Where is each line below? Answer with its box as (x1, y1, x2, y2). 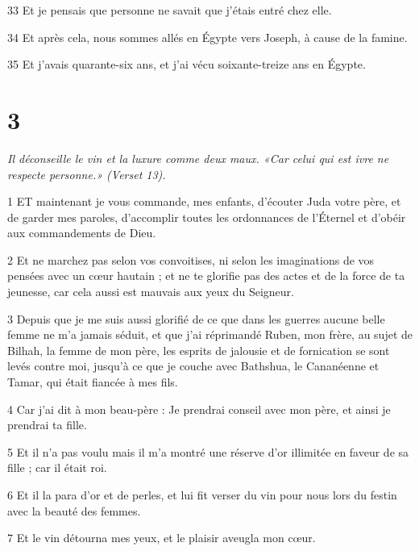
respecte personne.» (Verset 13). (7, 165, 166, 182)
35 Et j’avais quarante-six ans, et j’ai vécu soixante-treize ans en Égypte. (7, 56, 366, 73)
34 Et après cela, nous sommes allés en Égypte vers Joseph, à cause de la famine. (7, 28, 408, 45)
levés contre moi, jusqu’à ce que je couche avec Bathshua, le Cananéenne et (7, 357, 380, 374)
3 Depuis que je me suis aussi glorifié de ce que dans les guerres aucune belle (7, 310, 385, 327)
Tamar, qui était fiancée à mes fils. (7, 374, 178, 390)
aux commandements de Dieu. (7, 224, 156, 241)
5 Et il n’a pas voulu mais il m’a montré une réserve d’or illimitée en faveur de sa (7, 443, 409, 460)
